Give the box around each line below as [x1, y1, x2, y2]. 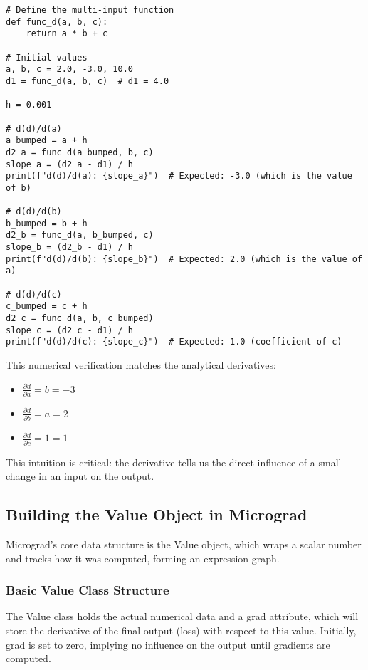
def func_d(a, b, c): [6, 16, 108, 27]
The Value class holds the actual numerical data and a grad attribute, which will [6, 609, 359, 624]
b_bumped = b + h [6, 218, 88, 229]
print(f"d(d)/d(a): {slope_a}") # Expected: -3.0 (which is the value [6, 171, 352, 182]
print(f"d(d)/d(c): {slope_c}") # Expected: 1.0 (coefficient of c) [6, 337, 342, 347]
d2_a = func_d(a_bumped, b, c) [6, 147, 154, 157]
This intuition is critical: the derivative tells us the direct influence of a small [6, 454, 342, 469]
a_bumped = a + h [6, 135, 88, 146]
